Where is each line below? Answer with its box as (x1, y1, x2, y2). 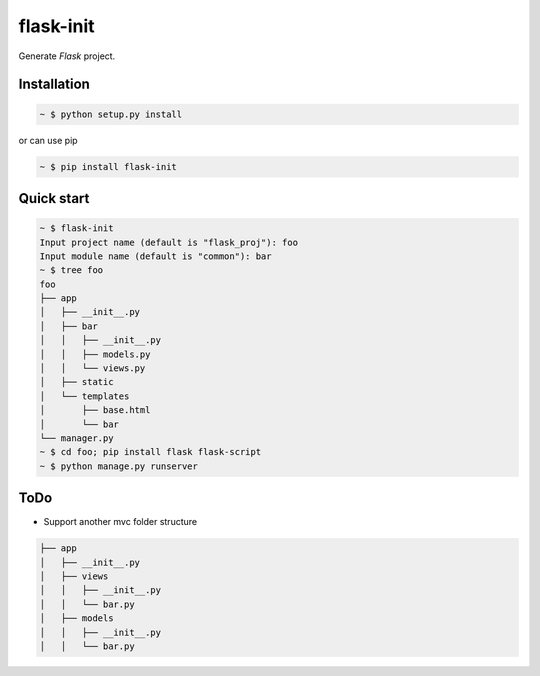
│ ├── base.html (39, 405, 151, 416)
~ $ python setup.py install (39, 108, 183, 120)
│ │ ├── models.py (39, 348, 151, 360)
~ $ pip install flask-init (39, 161, 177, 172)
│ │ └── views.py (39, 363, 146, 374)
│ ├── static (39, 376, 114, 388)
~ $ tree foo (39, 265, 104, 276)
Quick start (18, 190, 90, 207)
